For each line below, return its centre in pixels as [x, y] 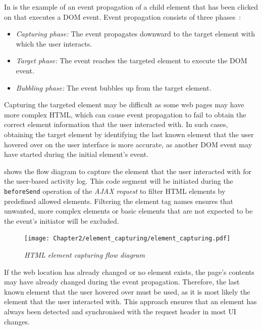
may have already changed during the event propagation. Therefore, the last [122, 282]
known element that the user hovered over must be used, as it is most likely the [127, 291]
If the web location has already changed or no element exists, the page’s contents [129, 272]
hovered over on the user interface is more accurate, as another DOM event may [128, 144]
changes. [17, 321]
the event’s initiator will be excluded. [62, 220]
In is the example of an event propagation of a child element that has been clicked [131, 7]
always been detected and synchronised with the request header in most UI [120, 311]
